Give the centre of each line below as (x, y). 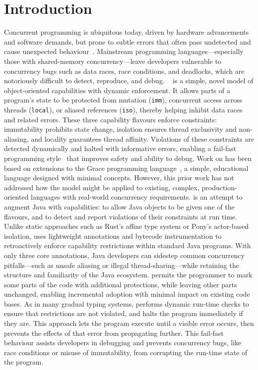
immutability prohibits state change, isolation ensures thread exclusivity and (120, 129)
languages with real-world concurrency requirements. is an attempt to (137, 197)
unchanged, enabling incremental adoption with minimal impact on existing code (127, 294)
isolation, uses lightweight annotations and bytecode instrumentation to (113, 236)
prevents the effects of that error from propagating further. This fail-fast (114, 333)
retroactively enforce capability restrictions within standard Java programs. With (128, 245)
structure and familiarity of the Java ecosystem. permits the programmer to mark (128, 275)
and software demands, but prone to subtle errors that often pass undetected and (128, 41)
